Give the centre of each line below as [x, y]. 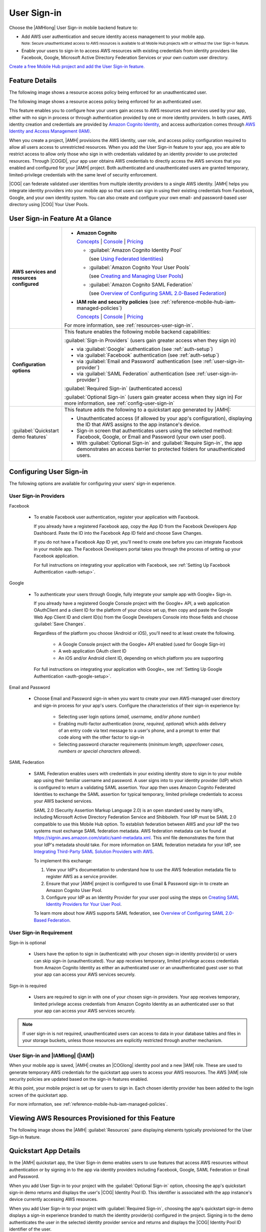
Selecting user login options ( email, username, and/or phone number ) [129, 717]
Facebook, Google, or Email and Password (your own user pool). [151, 437]
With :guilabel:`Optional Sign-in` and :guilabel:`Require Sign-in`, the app [159, 443]
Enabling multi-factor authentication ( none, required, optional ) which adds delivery [142, 723]
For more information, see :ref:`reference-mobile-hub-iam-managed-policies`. [88, 1104]
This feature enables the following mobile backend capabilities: [137, 332]
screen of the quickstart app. [39, 1095]
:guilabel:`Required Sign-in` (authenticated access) [123, 388]
